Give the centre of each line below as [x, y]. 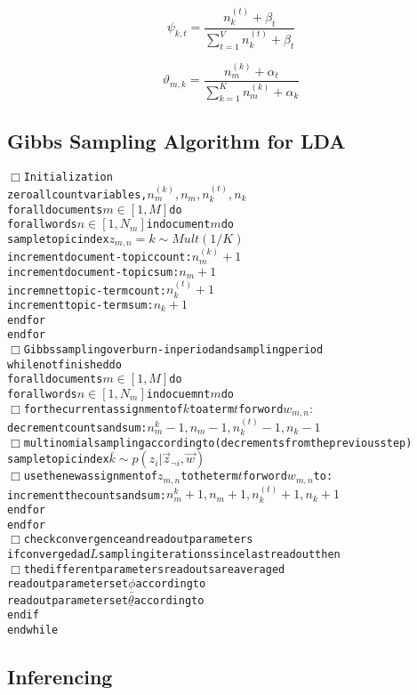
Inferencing [60, 676]
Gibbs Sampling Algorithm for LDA [176, 140]
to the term [209, 477]
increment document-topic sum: [93, 272]
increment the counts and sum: [87, 495]
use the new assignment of [91, 477]
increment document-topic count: [100, 258]
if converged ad [49, 555]
